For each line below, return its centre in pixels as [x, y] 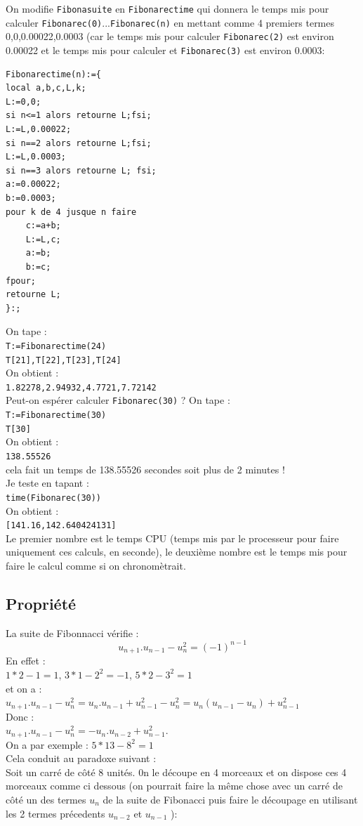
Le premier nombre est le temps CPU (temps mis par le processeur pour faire [172, 538]
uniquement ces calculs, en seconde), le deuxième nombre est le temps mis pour [177, 552]
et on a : [24, 688]
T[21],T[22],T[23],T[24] [64, 360]
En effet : [26, 661]
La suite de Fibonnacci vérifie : [72, 632]
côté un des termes [46, 799]
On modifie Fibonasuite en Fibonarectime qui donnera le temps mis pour [167, 8]
